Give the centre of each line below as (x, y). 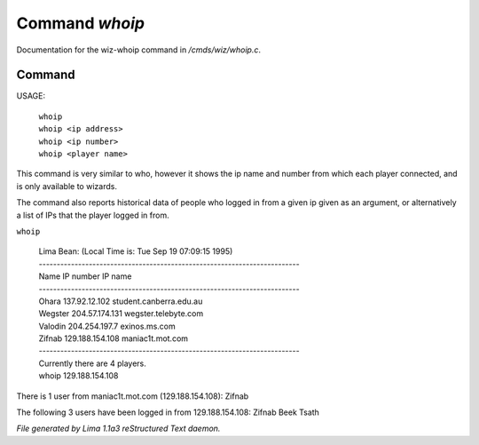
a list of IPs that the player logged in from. (93, 215)
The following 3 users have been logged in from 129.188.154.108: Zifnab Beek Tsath (168, 412)
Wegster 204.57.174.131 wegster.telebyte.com (121, 314)
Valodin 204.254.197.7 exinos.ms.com (107, 326)
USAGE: (31, 96)
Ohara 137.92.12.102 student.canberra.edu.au (121, 301)
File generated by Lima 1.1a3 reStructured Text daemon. (118, 429)
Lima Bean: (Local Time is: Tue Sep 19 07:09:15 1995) (136, 251)
